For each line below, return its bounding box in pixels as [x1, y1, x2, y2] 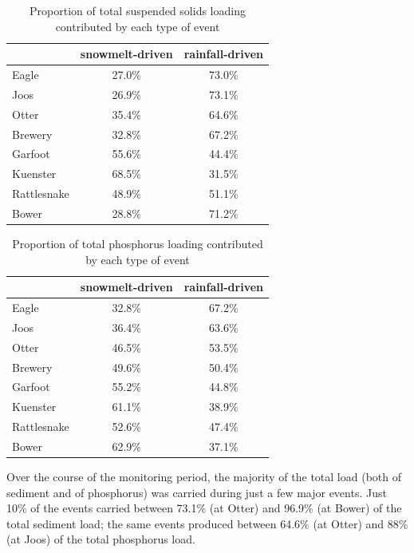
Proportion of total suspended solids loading [30, 2, 246, 18]
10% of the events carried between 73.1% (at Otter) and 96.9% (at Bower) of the [6, 500, 402, 516]
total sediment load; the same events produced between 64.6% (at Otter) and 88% [6, 515, 408, 531]
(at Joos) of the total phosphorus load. [6, 531, 195, 547]
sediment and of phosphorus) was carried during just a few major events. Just [6, 484, 387, 500]
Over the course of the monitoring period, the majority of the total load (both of [6, 468, 401, 485]
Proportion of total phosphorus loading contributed [12, 235, 263, 252]
